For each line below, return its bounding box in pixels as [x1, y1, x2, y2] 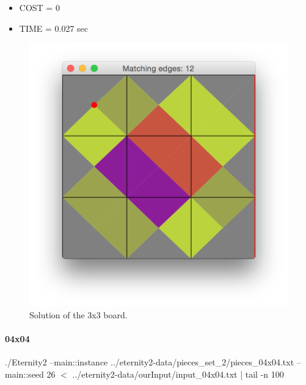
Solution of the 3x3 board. [29, 308, 128, 321]
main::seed [5, 367, 44, 380]
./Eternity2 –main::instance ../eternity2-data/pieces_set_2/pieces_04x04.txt [5, 355, 294, 368]
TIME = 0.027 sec [19, 21, 89, 34]
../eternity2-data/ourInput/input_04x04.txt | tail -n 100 [72, 367, 284, 380]
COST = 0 [19, 1, 60, 13]
